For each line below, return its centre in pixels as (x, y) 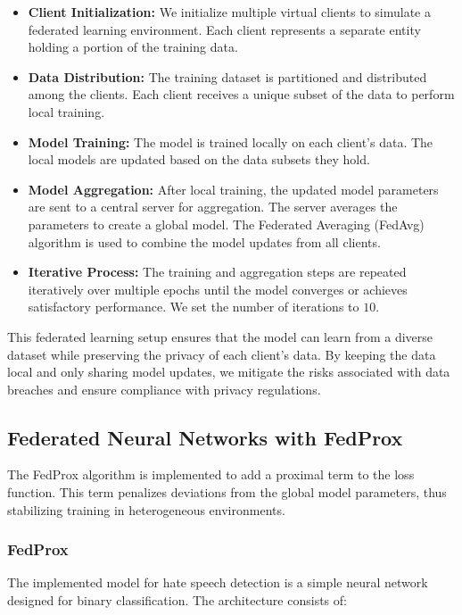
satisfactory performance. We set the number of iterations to (194, 307)
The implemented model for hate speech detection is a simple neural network (218, 582)
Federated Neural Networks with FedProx (205, 437)
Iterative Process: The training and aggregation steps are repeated (217, 272)
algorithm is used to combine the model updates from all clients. (204, 241)
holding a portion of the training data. (133, 47)
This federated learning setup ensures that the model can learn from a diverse (220, 336)
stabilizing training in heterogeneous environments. (146, 509)
